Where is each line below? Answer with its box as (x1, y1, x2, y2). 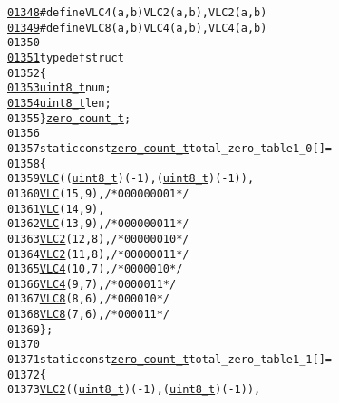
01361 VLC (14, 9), (7, 202, 105, 216)
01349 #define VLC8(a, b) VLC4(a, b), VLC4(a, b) (7, 21, 267, 34)
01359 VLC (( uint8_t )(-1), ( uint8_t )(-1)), (7, 172, 255, 186)
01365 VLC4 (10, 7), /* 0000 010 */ (7, 263, 183, 276)
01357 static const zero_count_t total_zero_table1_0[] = (7, 141, 332, 155)
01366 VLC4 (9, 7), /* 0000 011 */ (7, 277, 177, 291)
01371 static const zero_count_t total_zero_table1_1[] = (7, 353, 332, 367)
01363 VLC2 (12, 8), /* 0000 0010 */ (7, 232, 189, 245)
